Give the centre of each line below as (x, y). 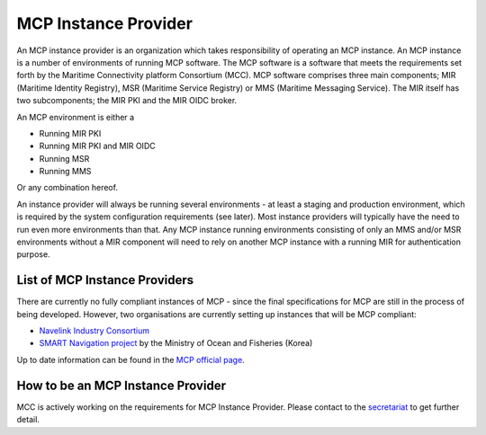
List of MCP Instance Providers (105, 280)
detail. (28, 420)
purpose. (33, 254)
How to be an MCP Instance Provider (121, 385)
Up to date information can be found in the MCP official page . (130, 360)
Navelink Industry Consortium (94, 331)
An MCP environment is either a (76, 117)
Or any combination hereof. (67, 188)
